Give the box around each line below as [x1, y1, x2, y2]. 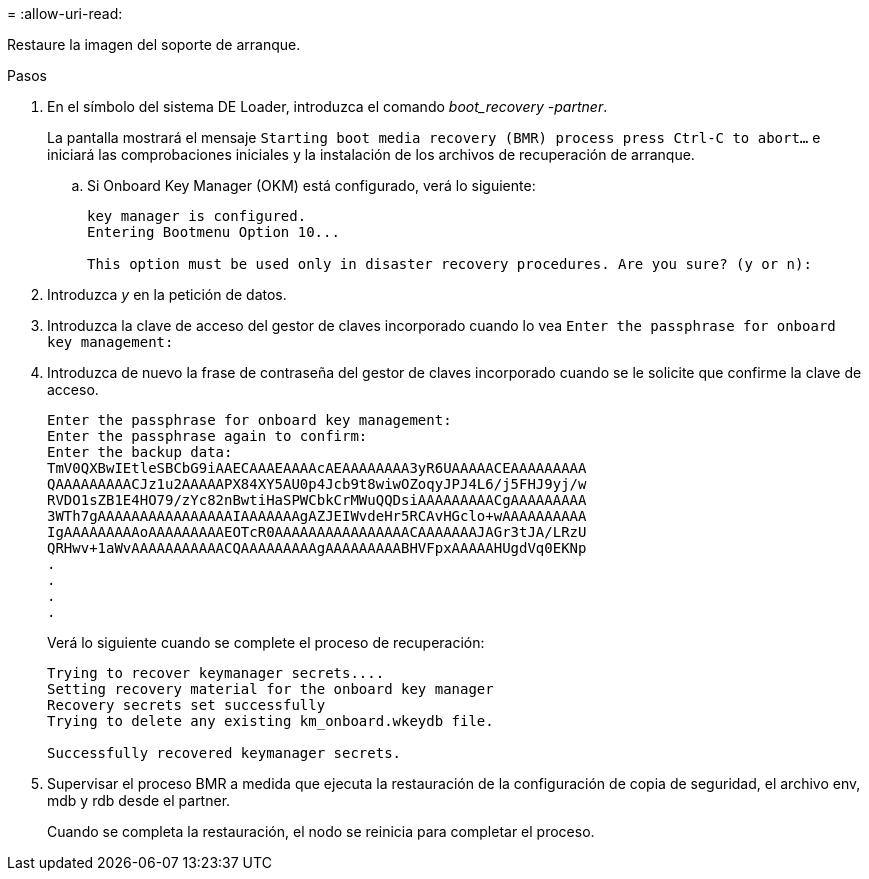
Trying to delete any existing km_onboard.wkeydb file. [47, 713, 494, 729]
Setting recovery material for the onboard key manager [47, 681, 494, 697]
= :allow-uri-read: [7, 5, 123, 22]
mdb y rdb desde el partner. [47, 792, 231, 809]
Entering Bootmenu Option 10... [87, 224, 340, 240]
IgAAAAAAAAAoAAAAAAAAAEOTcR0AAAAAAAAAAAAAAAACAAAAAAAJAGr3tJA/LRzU [47, 524, 587, 540]
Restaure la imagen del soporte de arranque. [7, 36, 301, 53]
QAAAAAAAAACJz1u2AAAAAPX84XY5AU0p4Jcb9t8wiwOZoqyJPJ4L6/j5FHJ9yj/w [47, 476, 587, 492]
